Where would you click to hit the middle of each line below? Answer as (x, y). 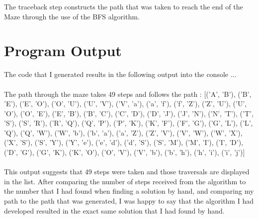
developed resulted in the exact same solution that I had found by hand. (114, 210)
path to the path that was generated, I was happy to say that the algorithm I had (129, 201)
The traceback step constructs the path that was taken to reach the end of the (124, 6)
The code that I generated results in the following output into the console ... (120, 74)
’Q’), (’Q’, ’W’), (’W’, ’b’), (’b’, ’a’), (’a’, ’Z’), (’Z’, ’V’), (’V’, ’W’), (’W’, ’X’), (123, 132)
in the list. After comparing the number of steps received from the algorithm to (125, 181)
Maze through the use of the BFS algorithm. (72, 16)
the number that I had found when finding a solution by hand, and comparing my (129, 191)
